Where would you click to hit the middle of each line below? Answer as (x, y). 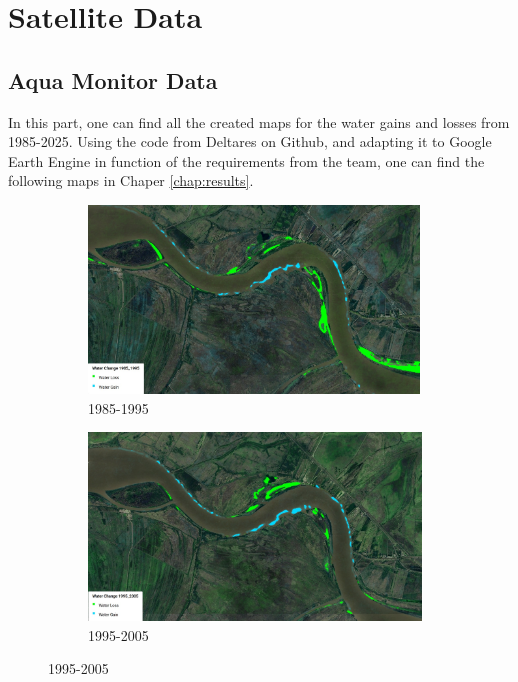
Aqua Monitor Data (113, 79)
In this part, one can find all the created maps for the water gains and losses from (259, 121)
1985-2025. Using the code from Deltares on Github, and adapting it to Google (250, 141)
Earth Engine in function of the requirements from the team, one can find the (246, 160)
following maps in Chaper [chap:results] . (131, 180)
